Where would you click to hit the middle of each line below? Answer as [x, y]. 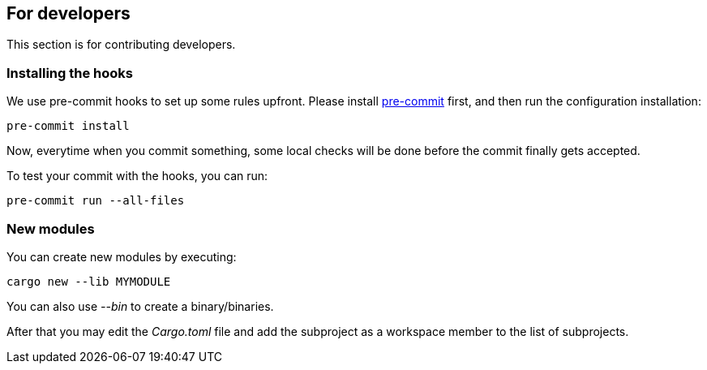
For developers [69, 13]
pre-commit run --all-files [96, 201]
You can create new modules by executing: [122, 256]
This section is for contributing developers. [121, 45]
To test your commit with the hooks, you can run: [137, 176]
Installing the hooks [70, 73]
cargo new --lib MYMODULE [89, 281]
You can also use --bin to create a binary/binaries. [140, 306]
